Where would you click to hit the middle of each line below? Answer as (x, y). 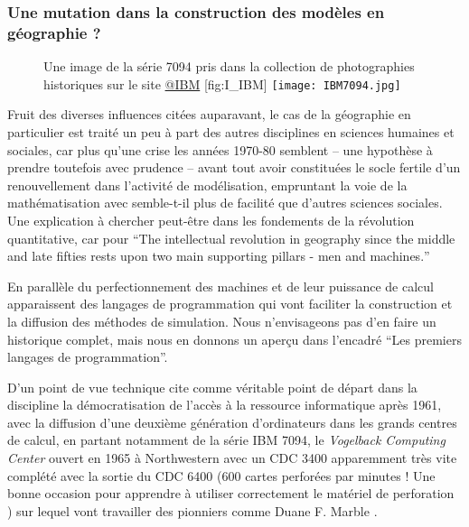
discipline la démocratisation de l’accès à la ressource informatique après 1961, (225, 405)
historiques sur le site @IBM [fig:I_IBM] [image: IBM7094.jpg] (222, 83)
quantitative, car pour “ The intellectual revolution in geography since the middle (231, 238)
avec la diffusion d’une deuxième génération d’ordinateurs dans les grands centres (232, 422)
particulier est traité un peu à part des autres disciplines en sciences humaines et (231, 131)
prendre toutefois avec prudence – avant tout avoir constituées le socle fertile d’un (234, 167)
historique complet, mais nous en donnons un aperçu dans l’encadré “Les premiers (234, 339)
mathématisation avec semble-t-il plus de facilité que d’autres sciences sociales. (225, 203)
